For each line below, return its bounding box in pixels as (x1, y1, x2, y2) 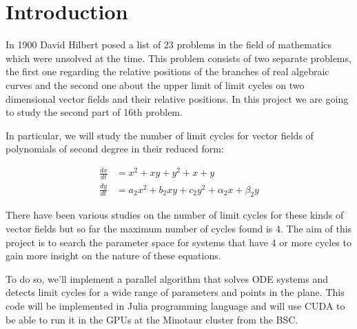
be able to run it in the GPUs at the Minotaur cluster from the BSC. (6, 312, 298, 326)
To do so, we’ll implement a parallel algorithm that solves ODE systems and (6, 271, 328, 286)
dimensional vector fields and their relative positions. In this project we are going (6, 91, 349, 106)
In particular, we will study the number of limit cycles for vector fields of (6, 128, 314, 142)
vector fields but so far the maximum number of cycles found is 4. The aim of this (6, 221, 352, 235)
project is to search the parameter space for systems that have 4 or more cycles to (6, 235, 351, 249)
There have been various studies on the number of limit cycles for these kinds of (6, 208, 344, 222)
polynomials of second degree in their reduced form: (6, 141, 224, 156)
